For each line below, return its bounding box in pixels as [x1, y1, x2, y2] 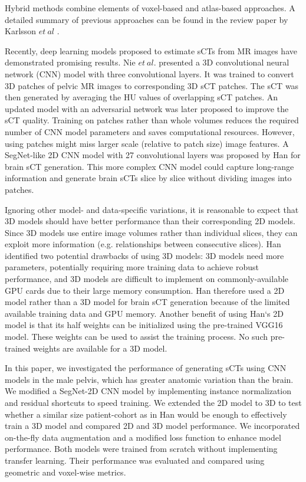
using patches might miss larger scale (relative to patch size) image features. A [5, 137, 289, 149]
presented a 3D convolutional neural [159, 56, 289, 68]
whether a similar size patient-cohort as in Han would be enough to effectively [5, 408, 287, 420]
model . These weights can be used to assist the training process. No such [5, 330, 268, 343]
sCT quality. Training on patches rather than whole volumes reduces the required [5, 114, 299, 126]
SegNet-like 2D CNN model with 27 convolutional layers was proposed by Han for [5, 149, 301, 161]
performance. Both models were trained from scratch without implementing [5, 442, 278, 455]
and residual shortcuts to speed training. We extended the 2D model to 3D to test [5, 396, 302, 408]
